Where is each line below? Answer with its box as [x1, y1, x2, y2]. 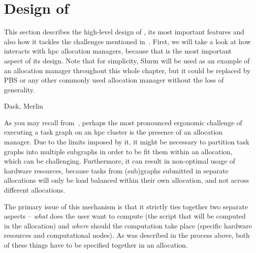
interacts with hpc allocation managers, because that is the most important [4, 46, 232, 56]
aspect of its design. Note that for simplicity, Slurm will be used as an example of [4, 55, 250, 65]
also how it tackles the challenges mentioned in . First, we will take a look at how [4, 36, 251, 46]
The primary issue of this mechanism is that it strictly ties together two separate [4, 201, 248, 211]
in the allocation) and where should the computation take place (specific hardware [4, 220, 252, 230]
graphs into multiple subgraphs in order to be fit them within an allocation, [4, 146, 233, 156]
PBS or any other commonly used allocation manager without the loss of [4, 75, 224, 85]
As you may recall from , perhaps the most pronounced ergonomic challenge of [4, 117, 242, 127]
